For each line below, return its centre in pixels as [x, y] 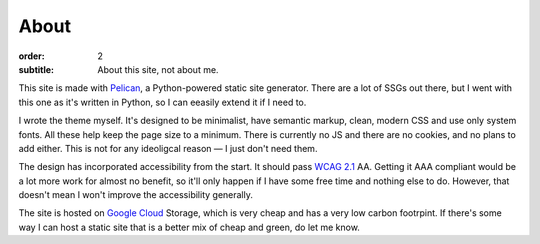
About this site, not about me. [158, 69]
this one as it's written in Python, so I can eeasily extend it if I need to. [162, 102]
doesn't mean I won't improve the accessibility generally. [136, 195]
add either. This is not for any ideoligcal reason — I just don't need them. [168, 148]
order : [31, 56]
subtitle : [36, 69]
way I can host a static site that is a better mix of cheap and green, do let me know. [189, 227]
